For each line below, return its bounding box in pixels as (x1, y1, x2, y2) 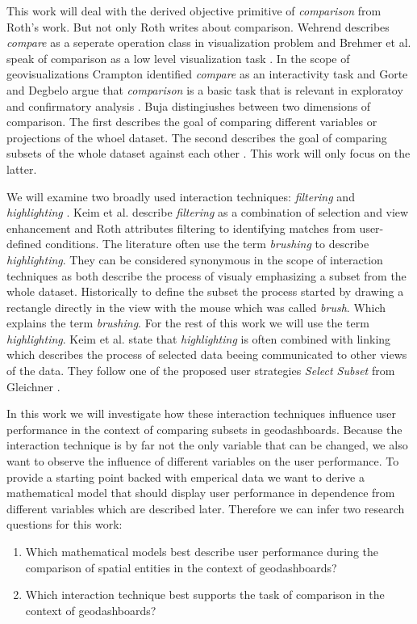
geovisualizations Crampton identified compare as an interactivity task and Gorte (6, 65, 408, 82)
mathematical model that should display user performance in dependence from (6, 484, 395, 501)
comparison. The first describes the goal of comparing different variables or (6, 113, 377, 130)
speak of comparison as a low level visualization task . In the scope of (6, 49, 350, 66)
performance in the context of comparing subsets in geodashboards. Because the (6, 420, 402, 437)
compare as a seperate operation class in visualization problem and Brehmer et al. (6, 34, 411, 51)
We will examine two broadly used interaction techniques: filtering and (6, 188, 355, 204)
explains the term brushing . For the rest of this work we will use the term (6, 314, 369, 331)
